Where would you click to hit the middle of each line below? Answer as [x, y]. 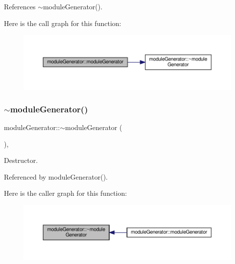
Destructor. [21, 160]
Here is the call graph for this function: [63, 23]
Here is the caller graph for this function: [66, 193]
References [20, 6]
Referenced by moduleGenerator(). [56, 176]
